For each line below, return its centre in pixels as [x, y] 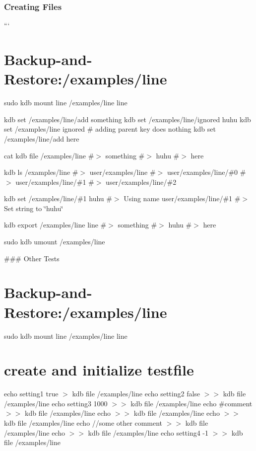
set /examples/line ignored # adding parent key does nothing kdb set [110, 129]
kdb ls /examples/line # [41, 172]
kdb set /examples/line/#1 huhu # [58, 198]
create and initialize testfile [99, 370]
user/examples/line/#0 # [206, 172]
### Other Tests [32, 258]
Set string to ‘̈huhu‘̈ [34, 208]
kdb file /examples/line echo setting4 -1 [148, 432]
